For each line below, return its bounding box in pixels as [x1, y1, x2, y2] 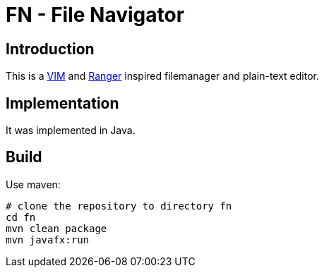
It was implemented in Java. [6, 124, 136, 137]
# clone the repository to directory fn [6, 200, 232, 212]
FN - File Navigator [6, 3, 185, 27]
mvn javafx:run [6, 233, 90, 245]
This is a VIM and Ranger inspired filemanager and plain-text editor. [6, 70, 320, 83]
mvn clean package [6, 222, 107, 234]
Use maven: [6, 178, 61, 190]
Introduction [6, 40, 95, 58]
